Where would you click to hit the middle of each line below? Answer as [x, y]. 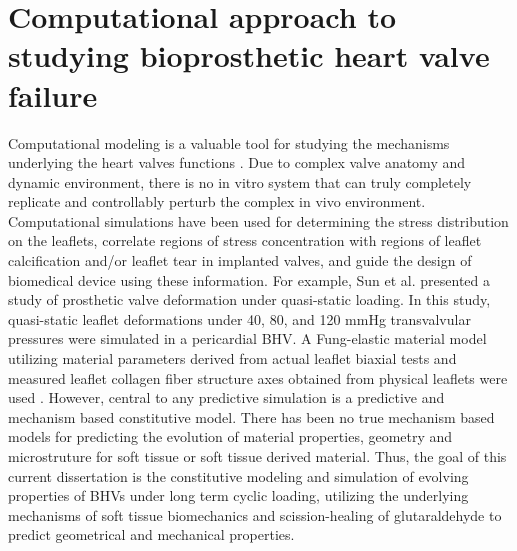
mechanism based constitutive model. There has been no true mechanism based [251, 416]
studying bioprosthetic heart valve [249, 55]
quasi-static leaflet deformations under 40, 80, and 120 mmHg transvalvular [239, 318]
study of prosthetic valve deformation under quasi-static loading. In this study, [249, 299]
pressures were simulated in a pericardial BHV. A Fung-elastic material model [247, 338]
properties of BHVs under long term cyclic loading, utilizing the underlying [238, 495]
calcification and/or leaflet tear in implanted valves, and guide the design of [240, 260]
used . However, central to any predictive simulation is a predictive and [226, 397]
